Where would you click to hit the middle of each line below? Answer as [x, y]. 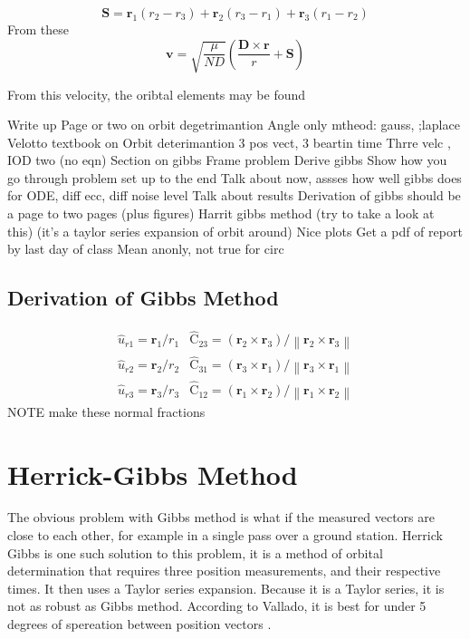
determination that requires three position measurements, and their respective [224, 571]
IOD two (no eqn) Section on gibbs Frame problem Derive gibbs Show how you [227, 160]
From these [38, 29]
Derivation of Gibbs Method [143, 298]
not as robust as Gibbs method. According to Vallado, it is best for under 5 [217, 606]
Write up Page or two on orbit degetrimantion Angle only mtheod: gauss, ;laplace [234, 125]
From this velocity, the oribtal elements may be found [157, 94]
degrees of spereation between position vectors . [139, 624]
